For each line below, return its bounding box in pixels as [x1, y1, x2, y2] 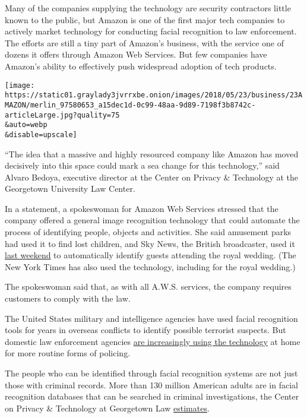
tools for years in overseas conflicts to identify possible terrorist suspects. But [5, 324, 286, 336]
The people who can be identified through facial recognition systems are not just [5, 367, 298, 379]
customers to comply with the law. [5, 292, 131, 305]
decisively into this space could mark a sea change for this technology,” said [5, 159, 280, 172]
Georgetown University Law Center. [5, 182, 135, 195]
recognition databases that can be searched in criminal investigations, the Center [5, 390, 299, 403]
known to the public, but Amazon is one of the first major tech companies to [5, 13, 285, 26]
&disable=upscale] [5, 130, 77, 139]
